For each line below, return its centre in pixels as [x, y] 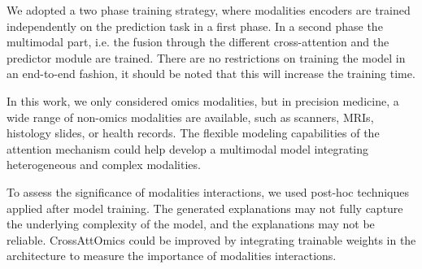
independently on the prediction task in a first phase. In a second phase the [195, 26]
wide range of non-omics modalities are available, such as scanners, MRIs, [190, 117]
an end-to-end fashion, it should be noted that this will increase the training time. [211, 74]
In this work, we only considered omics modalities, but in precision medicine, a [203, 100]
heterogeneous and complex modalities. [104, 165]
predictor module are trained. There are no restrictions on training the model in [206, 57]
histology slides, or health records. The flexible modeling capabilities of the [193, 133]
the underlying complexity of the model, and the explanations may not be [191, 224]
